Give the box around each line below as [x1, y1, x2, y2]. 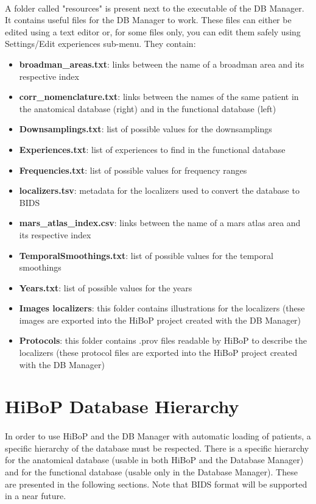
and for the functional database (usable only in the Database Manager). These [5, 466, 298, 478]
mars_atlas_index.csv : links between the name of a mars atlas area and [19, 216, 301, 229]
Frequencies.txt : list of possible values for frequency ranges [19, 163, 247, 176]
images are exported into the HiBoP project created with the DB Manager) [19, 313, 301, 326]
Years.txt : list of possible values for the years [19, 281, 192, 294]
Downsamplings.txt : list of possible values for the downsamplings [19, 122, 272, 135]
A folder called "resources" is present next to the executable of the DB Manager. [5, 1, 304, 14]
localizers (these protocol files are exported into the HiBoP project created [19, 346, 298, 359]
